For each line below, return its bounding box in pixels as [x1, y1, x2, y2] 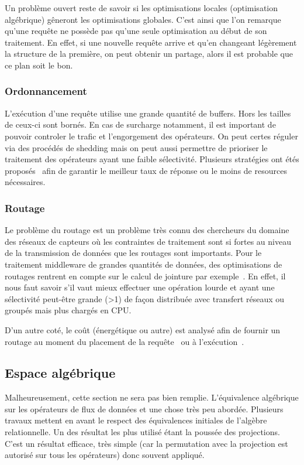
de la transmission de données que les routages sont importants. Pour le [5, 247, 262, 259]
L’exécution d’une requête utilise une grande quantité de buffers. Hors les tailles [5, 107, 291, 119]
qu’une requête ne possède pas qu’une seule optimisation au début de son [5, 25, 267, 37]
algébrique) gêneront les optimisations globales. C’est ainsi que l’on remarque [5, 13, 281, 25]
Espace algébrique [5, 364, 116, 382]
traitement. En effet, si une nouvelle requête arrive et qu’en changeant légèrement [5, 36, 297, 48]
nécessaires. [5, 176, 46, 188]
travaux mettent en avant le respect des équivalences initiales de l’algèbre [5, 414, 267, 426]
